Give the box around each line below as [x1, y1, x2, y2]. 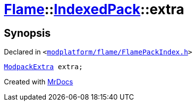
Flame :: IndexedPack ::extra [4, 1, 185, 18]
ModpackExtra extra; [4, 63, 83, 71]
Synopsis [4, 26, 51, 39]
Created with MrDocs [4, 78, 73, 86]
